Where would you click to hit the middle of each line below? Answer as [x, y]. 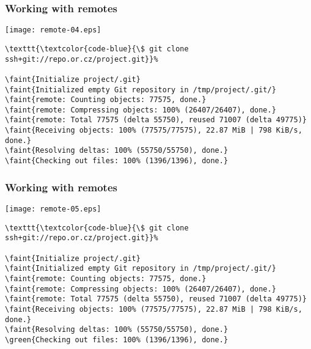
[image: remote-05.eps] [53, 209]
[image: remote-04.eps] [53, 30]
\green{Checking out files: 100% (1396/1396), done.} [117, 340]
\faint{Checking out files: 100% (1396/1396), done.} [117, 161]
